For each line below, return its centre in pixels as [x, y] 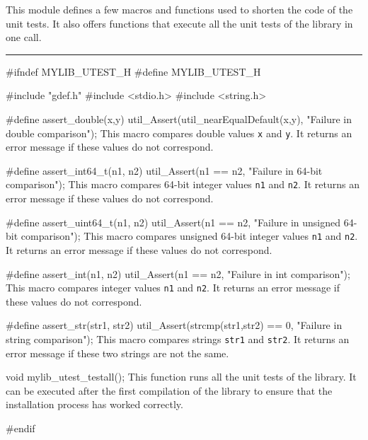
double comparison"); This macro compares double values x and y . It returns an [179, 133]
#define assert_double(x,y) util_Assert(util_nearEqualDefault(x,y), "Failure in [179, 118]
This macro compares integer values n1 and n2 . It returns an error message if [173, 288]
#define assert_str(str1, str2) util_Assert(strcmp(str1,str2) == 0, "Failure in [174, 325]
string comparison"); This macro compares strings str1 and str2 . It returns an [178, 338]
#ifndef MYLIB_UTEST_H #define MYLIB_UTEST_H [133, 71]
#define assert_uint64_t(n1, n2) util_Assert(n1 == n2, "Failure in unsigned [173, 222]
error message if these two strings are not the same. [117, 353]
